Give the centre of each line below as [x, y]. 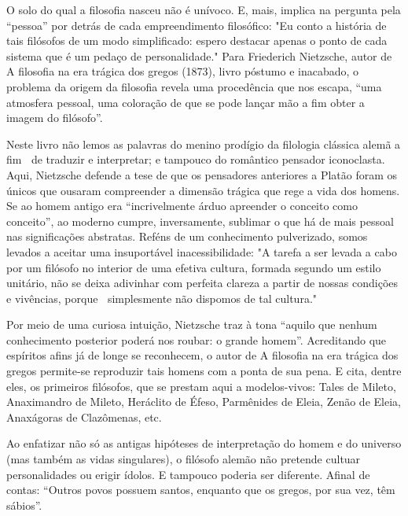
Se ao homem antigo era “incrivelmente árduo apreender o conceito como [182, 206]
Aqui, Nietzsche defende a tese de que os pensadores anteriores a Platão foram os [202, 174]
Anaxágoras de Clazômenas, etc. [84, 416]
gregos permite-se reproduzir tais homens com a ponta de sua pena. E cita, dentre [204, 371]
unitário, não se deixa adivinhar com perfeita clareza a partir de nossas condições [202, 283]
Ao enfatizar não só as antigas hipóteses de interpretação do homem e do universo [204, 443]
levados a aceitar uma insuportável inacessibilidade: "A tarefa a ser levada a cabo [202, 251]
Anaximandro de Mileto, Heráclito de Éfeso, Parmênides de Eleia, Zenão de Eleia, [204, 402]
